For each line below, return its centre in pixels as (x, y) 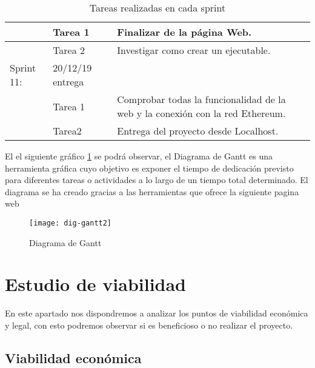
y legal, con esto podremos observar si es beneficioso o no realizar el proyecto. (149, 325)
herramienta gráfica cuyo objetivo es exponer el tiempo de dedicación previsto (149, 168)
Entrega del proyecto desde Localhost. (198, 131)
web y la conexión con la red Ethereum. (201, 113)
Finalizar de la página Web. (184, 32)
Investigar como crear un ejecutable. (194, 50)
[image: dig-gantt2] (71, 223)
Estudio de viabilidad (96, 284)
